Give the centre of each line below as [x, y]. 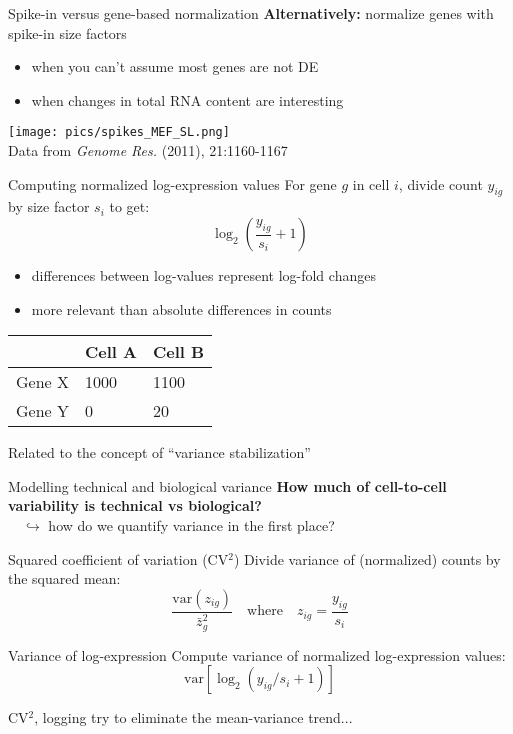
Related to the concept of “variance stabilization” [159, 452]
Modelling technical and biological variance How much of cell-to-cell [227, 485]
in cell [371, 183]
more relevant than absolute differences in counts [181, 308]
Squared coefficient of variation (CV [118, 558]
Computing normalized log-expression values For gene [172, 183]
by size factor [49, 206]
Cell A [111, 352]
